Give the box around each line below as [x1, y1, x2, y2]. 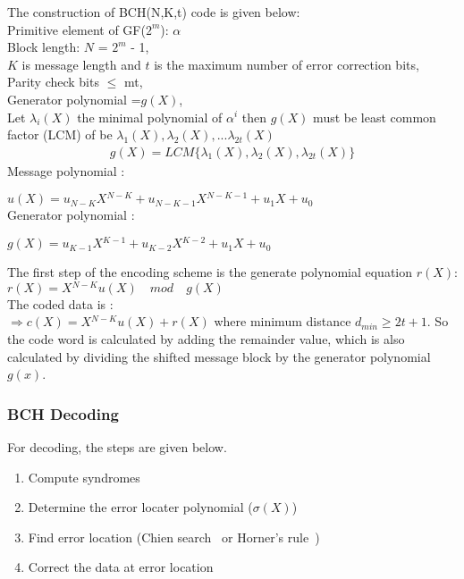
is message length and [21, 55, 141, 73]
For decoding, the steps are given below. [7, 437, 227, 456]
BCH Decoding [7, 402, 119, 424]
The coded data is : [7, 294, 114, 313]
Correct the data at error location [28, 558, 214, 576]
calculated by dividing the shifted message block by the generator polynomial [7, 347, 431, 365]
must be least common [313, 107, 436, 126]
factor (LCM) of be [7, 125, 113, 144]
